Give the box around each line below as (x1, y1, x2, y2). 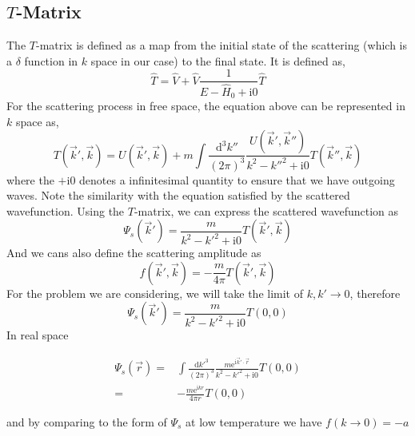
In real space (6, 327, 69, 343)
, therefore (349, 284, 401, 301)
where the (6, 171, 54, 188)
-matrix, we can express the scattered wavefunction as (134, 202, 399, 219)
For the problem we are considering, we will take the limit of (6, 284, 304, 301)
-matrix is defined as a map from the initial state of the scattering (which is (35, 37, 407, 54)
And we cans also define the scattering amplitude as (6, 244, 261, 261)
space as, (15, 113, 59, 129)
